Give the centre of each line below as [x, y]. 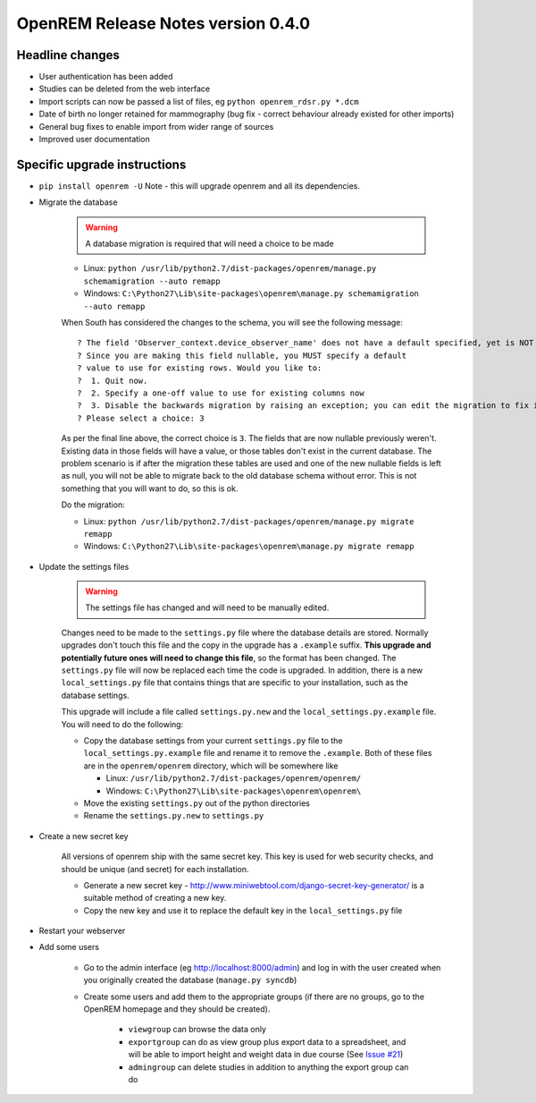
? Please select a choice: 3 [141, 418]
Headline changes [68, 55]
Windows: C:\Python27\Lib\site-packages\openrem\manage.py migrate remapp [249, 547]
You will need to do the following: [122, 724]
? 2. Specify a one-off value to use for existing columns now [221, 393]
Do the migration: [93, 505]
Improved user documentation [95, 140]
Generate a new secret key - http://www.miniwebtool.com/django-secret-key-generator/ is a [254, 885]
